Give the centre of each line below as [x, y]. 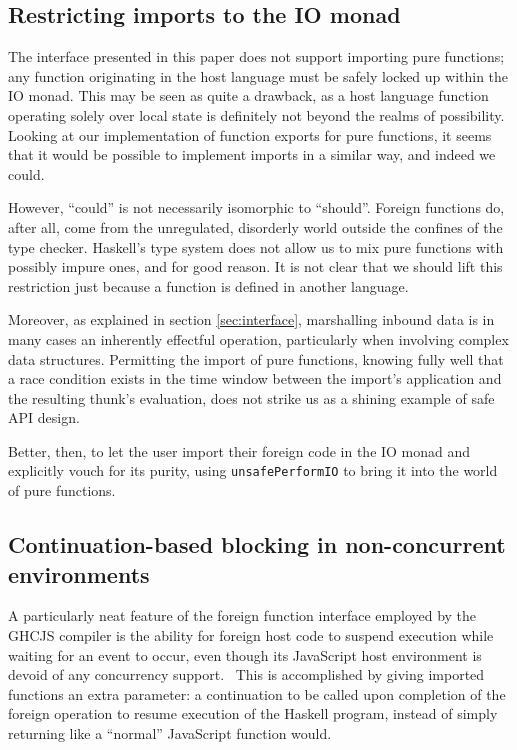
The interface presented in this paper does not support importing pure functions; [256, 56]
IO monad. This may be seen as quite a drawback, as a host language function [248, 95]
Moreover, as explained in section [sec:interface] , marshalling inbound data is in [251, 319]
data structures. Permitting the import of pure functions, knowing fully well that [256, 358]
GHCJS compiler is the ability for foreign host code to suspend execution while [251, 634]
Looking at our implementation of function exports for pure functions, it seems [250, 134]
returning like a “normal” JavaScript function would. [170, 732]
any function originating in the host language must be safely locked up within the [258, 75]
